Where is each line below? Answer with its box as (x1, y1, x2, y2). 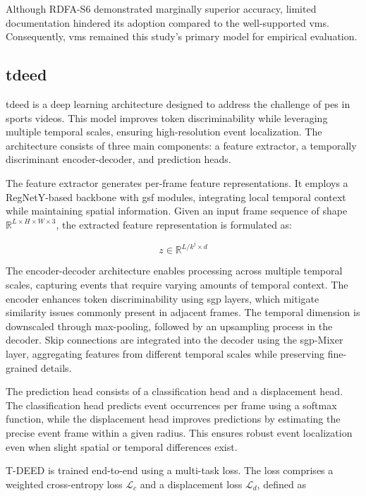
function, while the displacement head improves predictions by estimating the (6, 411, 341, 426)
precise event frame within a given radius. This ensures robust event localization (6, 425, 353, 440)
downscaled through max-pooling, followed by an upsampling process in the (6, 318, 333, 333)
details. (40, 360, 72, 375)
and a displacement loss (140, 476, 243, 491)
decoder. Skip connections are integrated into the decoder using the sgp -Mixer (6, 332, 343, 347)
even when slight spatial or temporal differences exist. (6, 439, 238, 454)
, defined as (257, 476, 306, 491)
